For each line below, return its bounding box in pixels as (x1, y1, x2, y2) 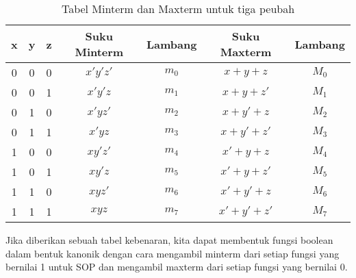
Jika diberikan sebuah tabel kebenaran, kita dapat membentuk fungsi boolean (5, 233, 333, 247)
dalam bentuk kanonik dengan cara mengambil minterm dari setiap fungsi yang (5, 246, 340, 260)
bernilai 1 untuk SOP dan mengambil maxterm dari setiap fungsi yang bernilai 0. (5, 260, 348, 274)
